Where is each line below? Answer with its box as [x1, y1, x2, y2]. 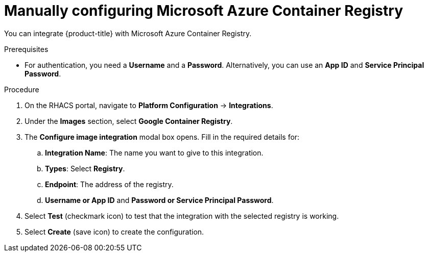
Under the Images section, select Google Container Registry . [25, 116, 233, 125]
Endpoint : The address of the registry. [45, 180, 174, 189]
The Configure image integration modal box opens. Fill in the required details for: [25, 132, 300, 141]
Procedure [4, 85, 39, 94]
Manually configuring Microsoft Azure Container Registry [4, 2, 403, 19]
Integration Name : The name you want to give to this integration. [45, 148, 264, 157]
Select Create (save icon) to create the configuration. [25, 227, 204, 236]
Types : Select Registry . [45, 164, 125, 173]
